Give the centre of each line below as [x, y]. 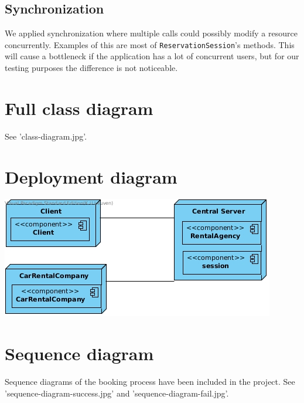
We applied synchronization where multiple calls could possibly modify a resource [151, 33]
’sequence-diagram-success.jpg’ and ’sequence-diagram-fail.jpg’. [117, 393]
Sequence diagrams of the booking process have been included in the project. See [150, 382]
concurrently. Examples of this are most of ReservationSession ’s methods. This [150, 44]
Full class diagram [79, 108]
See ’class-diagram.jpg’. [46, 136]
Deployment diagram [91, 176]
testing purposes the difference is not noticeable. [91, 68]
